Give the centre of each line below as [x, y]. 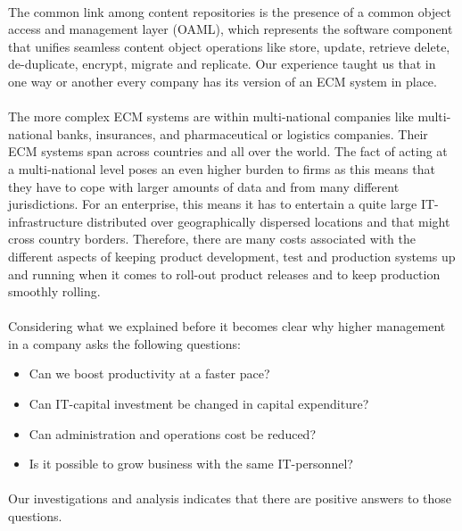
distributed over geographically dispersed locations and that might [268, 221]
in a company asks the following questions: [124, 343]
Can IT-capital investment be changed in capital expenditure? [199, 404]
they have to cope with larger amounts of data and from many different [204, 186]
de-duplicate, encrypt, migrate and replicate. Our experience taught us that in [222, 64]
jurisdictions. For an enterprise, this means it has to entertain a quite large [213, 204]
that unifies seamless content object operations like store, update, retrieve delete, [229, 46]
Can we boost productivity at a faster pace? [149, 373]
